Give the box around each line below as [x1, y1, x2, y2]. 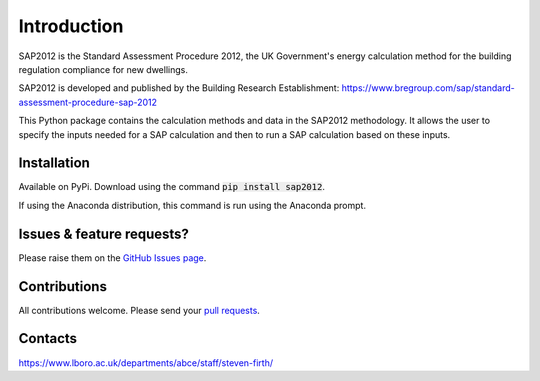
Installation [18, 155, 90, 172]
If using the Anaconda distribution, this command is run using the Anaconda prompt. [18, 199, 367, 211]
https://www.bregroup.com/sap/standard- [341, 82, 515, 94]
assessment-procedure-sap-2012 [18, 96, 158, 108]
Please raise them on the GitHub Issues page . [18, 251, 207, 264]
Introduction [18, 15, 124, 37]
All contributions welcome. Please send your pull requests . [18, 304, 260, 316]
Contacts [18, 330, 78, 347]
